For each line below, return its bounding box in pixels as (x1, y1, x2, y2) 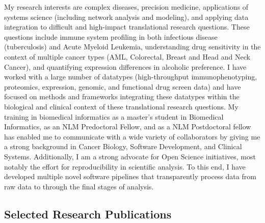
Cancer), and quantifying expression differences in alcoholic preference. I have (4, 61, 247, 72)
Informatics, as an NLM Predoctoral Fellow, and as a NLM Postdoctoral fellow (4, 121, 251, 132)
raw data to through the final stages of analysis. (4, 181, 154, 191)
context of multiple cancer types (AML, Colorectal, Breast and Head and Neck (4, 51, 250, 62)
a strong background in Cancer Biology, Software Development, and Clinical (4, 141, 242, 152)
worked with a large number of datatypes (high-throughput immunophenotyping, (4, 71, 257, 82)
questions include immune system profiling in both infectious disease (4, 31, 218, 42)
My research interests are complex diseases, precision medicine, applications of (4, 2, 249, 12)
